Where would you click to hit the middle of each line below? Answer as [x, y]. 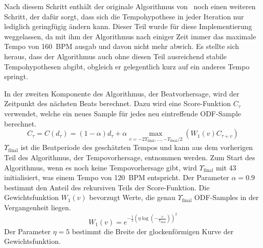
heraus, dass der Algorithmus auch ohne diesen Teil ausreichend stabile [116, 56]
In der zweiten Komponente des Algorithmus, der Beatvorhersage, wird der [122, 93]
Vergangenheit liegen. [38, 207]
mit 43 [226, 167]
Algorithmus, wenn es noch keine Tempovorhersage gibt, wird [101, 167]
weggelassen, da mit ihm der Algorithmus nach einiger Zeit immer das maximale [130, 36]
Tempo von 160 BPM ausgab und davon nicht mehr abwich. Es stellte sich [122, 46]
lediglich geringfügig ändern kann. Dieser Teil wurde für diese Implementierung [128, 26]
